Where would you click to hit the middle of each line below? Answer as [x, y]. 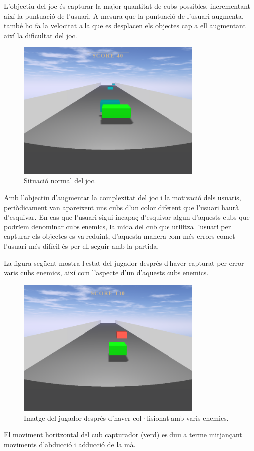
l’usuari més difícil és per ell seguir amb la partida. [82, 246]
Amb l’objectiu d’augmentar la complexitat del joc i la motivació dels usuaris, [123, 197]
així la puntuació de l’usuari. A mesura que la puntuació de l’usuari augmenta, [124, 16]
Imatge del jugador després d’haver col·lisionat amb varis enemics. [126, 417]
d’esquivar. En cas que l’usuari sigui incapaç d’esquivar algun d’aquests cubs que [127, 217]
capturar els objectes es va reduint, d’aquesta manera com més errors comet [120, 236]
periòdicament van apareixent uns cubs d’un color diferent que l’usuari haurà [122, 207]
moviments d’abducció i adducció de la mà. [70, 444]
